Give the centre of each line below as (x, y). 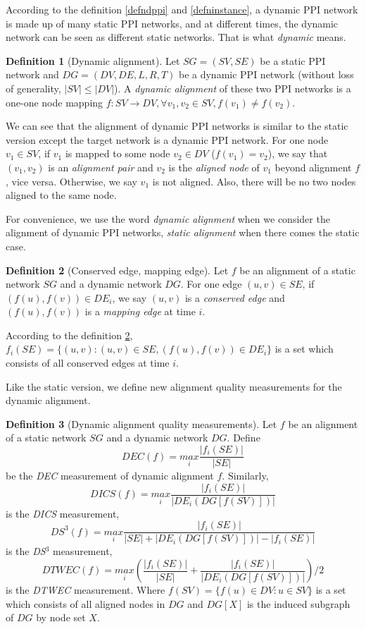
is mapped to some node (118, 153)
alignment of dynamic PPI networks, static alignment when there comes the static (183, 232)
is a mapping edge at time (140, 311)
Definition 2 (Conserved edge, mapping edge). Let (117, 270)
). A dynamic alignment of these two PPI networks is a (233, 88)
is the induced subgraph (298, 603)
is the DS (26, 551)
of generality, (33, 88)
